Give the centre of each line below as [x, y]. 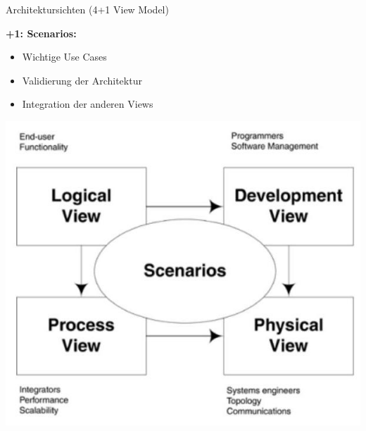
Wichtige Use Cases [64, 57]
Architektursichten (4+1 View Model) [87, 9]
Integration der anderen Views [88, 104]
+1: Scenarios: [41, 33]
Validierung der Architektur [82, 80]
